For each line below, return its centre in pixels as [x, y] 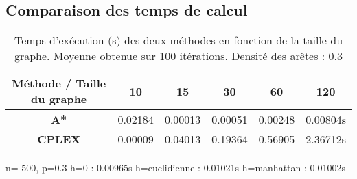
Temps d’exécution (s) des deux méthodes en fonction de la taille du [178, 40]
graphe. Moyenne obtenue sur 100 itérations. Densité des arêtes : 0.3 [178, 56]
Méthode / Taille [59, 83]
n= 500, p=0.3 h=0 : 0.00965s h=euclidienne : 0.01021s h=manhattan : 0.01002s [175, 168]
